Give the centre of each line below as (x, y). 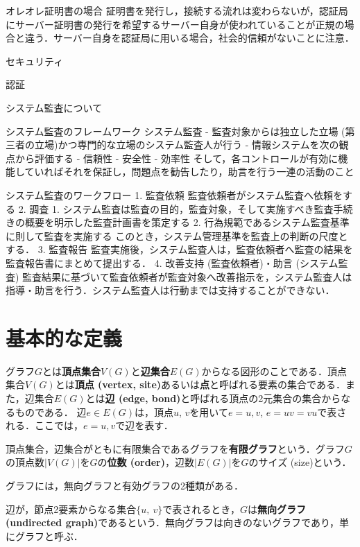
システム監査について (54, 107)
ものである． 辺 (51, 411)
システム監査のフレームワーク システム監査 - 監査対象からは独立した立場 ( (175, 131)
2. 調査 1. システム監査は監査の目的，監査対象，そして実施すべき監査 (176, 208)
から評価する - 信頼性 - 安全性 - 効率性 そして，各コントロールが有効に (177, 158)
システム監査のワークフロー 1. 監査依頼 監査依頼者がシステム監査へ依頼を (174, 194)
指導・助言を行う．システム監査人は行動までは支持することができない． (170, 290)
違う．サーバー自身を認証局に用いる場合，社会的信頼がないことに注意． (189, 38)
